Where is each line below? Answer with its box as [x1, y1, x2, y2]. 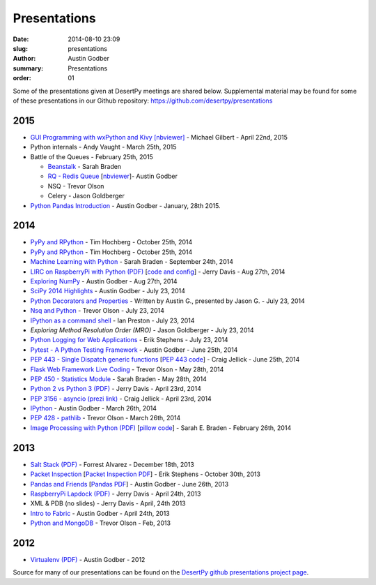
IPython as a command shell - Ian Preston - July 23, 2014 [30, 316, 195, 325]
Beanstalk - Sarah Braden [47, 162, 122, 170]
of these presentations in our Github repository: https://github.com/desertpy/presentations [13, 96, 273, 105]
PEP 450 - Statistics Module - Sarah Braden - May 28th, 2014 [30, 374, 207, 383]
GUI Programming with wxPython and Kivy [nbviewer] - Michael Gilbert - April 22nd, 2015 [30, 133, 288, 141]
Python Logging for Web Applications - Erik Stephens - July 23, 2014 [30, 336, 229, 344]
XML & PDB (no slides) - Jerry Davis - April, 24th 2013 [30, 499, 186, 508]
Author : [13, 54, 36, 63]
